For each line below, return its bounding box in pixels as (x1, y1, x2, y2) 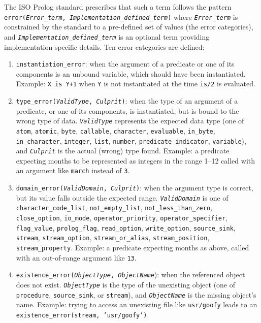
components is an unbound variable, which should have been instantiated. (16, 68, 246, 79)
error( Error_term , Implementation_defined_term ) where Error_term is (4, 11, 238, 22)
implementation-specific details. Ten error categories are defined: (4, 41, 205, 52)
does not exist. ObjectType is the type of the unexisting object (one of (16, 279, 236, 290)
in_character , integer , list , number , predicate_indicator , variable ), (16, 135, 246, 146)
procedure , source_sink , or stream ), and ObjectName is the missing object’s (16, 289, 256, 300)
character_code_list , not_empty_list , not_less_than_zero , (16, 202, 212, 213)
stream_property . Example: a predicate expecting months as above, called (16, 242, 249, 253)
